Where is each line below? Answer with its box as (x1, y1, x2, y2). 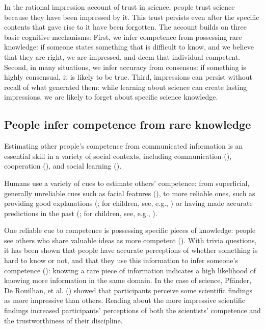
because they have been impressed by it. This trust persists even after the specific (4, 11, 259, 22)
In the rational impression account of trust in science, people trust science (4, 2, 235, 12)
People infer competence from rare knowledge (4, 116, 251, 132)
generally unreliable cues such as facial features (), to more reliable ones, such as (4, 187, 255, 198)
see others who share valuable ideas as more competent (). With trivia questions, (4, 234, 257, 245)
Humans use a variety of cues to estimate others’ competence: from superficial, (4, 177, 250, 188)
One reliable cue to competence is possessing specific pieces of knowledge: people (4, 225, 256, 236)
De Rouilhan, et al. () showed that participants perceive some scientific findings (4, 285, 252, 295)
